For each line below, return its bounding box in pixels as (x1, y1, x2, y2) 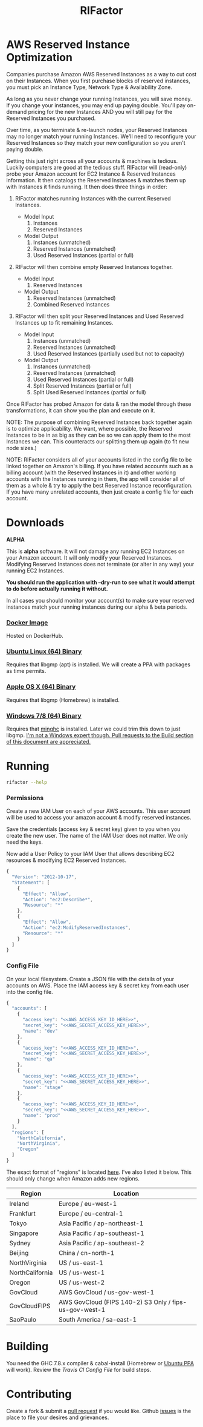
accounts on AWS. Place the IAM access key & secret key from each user (6, 982, 189, 989)
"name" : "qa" (22, 1056, 56, 1062)
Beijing (9, 1248, 29, 1257)
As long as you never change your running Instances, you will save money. (6, 95, 192, 102)
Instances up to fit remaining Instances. (14, 319, 114, 326)
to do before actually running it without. (6, 585, 108, 592)
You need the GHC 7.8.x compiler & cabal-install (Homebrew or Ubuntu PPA (6, 1359, 195, 1366)
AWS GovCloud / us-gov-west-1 (58, 1288, 155, 1296)
